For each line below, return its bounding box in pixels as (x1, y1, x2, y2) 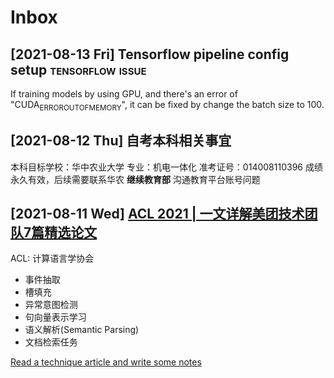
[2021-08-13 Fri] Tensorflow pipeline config (10, 46, 290, 63)
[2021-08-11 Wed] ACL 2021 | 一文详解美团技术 (10, 206, 305, 222)
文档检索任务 (24, 336, 78, 348)
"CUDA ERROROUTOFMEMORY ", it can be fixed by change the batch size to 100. (10, 99, 325, 113)
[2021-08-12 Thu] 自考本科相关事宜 (10, 132, 232, 150)
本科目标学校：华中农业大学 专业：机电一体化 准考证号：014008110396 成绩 (10, 161, 323, 173)
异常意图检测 (24, 299, 78, 311)
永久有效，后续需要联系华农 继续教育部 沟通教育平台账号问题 (10, 173, 261, 185)
